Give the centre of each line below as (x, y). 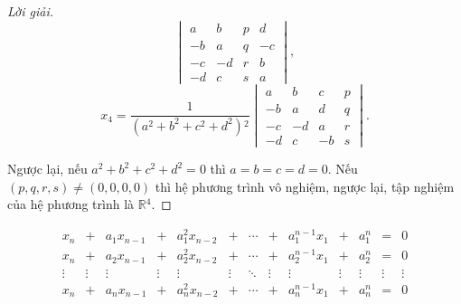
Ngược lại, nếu (47, 169)
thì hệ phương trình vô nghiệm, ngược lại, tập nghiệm (305, 186)
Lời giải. (31, 11)
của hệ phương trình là (71, 204)
